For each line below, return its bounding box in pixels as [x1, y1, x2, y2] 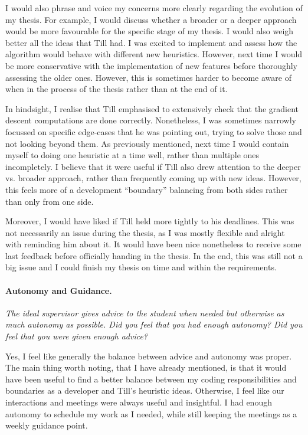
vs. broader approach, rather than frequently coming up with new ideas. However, [5, 172, 302, 184]
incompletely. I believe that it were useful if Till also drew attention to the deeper [5, 160, 301, 172]
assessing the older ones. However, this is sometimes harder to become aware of [5, 71, 291, 83]
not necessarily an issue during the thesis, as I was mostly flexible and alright [5, 226, 285, 238]
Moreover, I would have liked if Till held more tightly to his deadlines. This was [5, 215, 294, 227]
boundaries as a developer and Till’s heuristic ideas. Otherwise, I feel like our [5, 384, 284, 397]
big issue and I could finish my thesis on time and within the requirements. [5, 261, 277, 273]
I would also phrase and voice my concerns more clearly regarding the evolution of [5, 2, 303, 14]
